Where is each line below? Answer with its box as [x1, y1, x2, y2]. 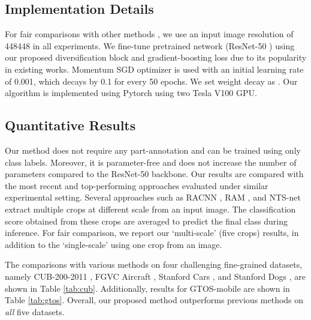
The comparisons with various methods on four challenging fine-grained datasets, [5, 258, 303, 271]
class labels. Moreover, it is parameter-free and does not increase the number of [5, 155, 297, 168]
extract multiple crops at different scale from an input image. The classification [5, 202, 296, 215]
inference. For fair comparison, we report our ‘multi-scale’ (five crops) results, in [5, 226, 299, 239]
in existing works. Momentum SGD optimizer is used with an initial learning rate [5, 62, 304, 75]
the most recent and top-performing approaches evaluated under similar [5, 179, 268, 192]
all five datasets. [5, 305, 65, 318]
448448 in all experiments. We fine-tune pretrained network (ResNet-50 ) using [5, 39, 295, 52]
